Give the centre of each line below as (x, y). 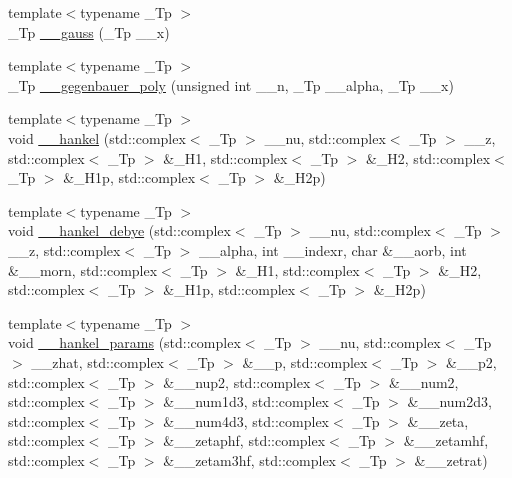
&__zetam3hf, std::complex (249, 459)
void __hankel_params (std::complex (124, 342)
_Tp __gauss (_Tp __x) (89, 31)
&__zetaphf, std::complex (244, 440)
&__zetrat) (451, 459)
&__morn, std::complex (83, 269)
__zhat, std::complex (98, 361)
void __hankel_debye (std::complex (119, 230)
